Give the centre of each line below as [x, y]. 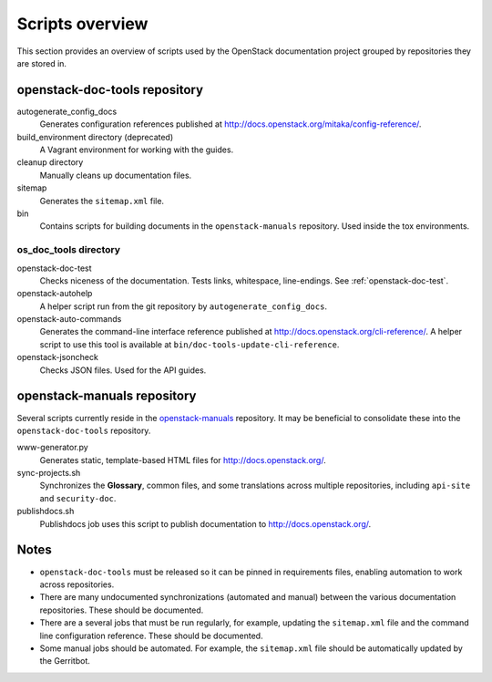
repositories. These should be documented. [122, 610]
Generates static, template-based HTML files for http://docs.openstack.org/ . [183, 460]
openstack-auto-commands [69, 319]
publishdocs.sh [46, 511]
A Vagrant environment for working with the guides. [137, 150]
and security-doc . [78, 498]
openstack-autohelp [55, 294]
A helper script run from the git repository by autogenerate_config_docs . [184, 306]
